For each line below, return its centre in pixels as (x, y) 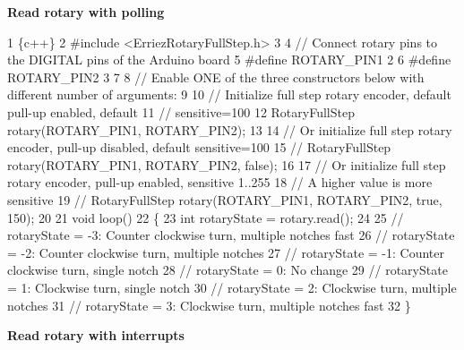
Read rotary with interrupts (96, 335)
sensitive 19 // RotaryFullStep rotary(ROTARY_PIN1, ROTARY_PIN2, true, (225, 199)
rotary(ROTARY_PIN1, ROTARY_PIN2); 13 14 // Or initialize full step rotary (230, 129)
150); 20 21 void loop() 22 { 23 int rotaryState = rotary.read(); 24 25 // (206, 217)
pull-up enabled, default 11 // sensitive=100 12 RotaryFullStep (181, 111)
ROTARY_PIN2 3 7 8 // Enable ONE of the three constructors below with (216, 77)
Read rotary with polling (86, 12)
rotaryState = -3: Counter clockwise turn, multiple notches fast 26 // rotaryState (231, 235)
